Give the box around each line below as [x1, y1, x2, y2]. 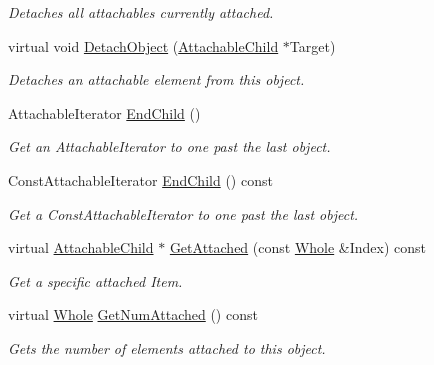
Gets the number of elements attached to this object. [8, 337, 326, 358]
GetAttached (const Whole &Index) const [169, 237, 427, 258]
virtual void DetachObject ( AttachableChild [8, 35, 279, 56]
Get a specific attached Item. [8, 270, 183, 291]
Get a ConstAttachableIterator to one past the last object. [8, 203, 359, 224]
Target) [289, 35, 336, 56]
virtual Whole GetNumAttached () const [8, 304, 258, 325]
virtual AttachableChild [8, 237, 154, 258]
